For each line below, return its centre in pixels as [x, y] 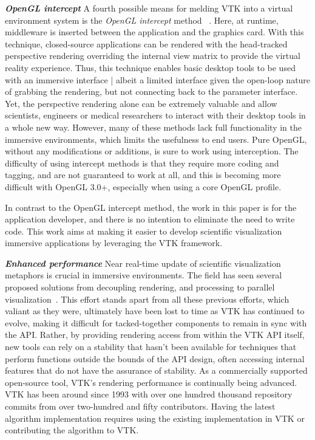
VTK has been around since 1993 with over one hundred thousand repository [149, 394]
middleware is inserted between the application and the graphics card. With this [154, 32]
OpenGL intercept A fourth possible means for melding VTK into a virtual [149, 8]
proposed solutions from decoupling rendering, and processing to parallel [140, 287]
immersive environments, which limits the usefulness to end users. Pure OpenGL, [156, 139]
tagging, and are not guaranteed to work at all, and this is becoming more [143, 175]
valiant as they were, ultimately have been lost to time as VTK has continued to [155, 311]
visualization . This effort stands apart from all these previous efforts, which [147, 299]
